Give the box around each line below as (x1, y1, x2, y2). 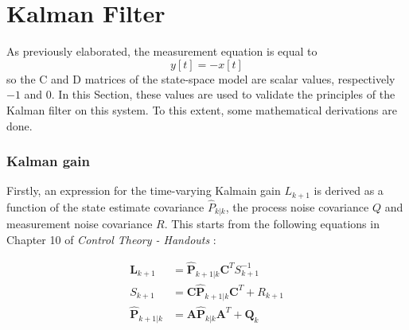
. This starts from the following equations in (164, 215, 380, 232)
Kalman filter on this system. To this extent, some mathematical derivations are (6, 101, 397, 118)
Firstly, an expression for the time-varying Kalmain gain (6, 182, 281, 199)
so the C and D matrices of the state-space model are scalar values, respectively (6, 70, 395, 87)
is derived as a (314, 182, 384, 199)
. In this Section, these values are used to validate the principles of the (51, 86, 395, 103)
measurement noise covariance (6, 215, 153, 232)
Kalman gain (6, 151, 90, 171)
